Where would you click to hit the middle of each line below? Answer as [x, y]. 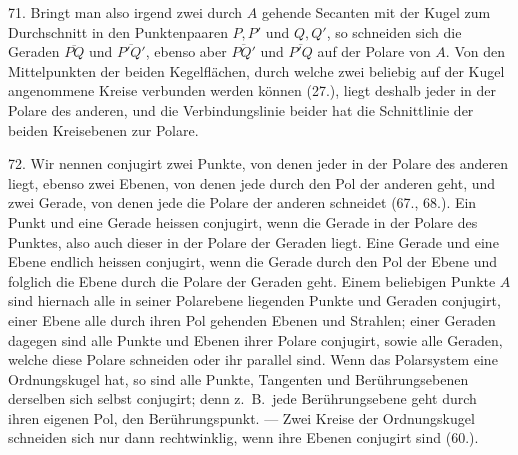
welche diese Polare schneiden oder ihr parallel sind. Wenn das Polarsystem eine [253, 359]
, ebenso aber [186, 51]
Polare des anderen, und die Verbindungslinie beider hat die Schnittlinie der [241, 109]
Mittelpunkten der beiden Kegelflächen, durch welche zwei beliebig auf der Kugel [256, 70]
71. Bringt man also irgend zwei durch [125, 12]
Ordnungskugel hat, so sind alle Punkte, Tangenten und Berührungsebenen [238, 378]
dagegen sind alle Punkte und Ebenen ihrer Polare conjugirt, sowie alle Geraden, [255, 339]
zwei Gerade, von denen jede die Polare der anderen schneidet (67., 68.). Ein [242, 202]
